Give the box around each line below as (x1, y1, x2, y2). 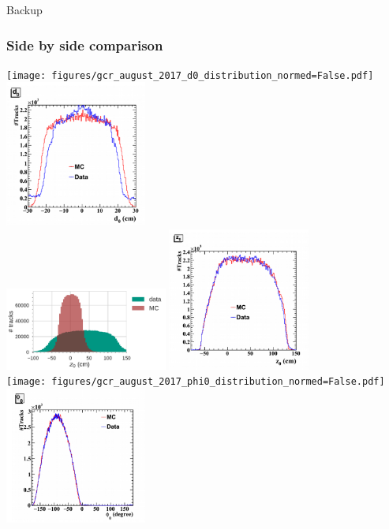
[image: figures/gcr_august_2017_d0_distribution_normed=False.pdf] (6, 69, 374, 81)
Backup (6, 2, 43, 17)
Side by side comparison (6, 35, 163, 54)
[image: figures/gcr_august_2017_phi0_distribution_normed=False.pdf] (6, 376, 385, 388)
